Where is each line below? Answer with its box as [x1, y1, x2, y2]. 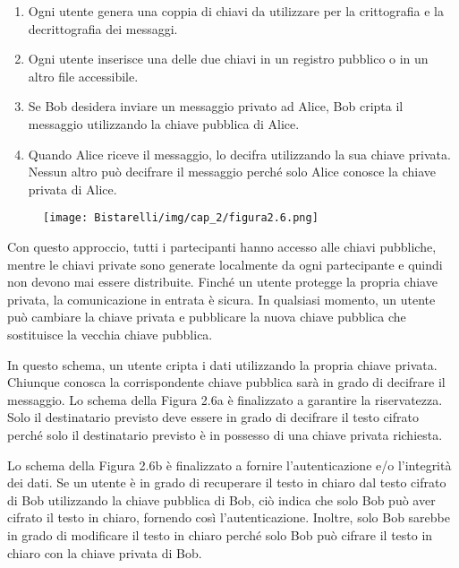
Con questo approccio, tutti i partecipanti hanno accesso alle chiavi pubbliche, [7, 237, 437, 255]
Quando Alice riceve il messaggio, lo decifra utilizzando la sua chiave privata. [28, 144, 451, 163]
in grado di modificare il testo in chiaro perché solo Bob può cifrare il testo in [7, 525, 433, 544]
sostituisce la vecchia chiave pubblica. [7, 324, 213, 343]
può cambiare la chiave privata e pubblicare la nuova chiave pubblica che [7, 307, 406, 326]
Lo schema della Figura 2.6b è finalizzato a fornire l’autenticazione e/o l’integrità [7, 455, 452, 474]
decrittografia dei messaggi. [28, 19, 178, 38]
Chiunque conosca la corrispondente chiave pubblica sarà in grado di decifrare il [7, 373, 446, 392]
